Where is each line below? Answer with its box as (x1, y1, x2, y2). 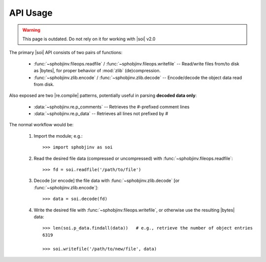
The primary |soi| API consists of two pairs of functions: (9, 50, 123, 56)
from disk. (33, 81, 54, 87)
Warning (22, 27, 40, 33)
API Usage (9, 7, 53, 18)
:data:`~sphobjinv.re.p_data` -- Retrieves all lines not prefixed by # (33, 111, 168, 116)
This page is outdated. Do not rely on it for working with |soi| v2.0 (22, 36, 156, 42)
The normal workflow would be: (9, 122, 74, 128)
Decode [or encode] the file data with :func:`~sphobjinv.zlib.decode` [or (33, 177, 180, 184)
